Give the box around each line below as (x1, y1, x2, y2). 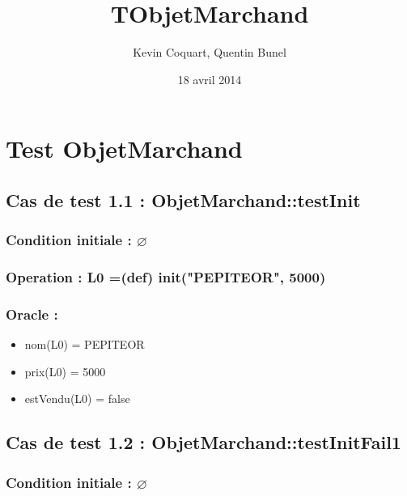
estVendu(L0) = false (24, 390, 130, 407)
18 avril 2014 (177, 70, 242, 87)
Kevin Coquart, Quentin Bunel (133, 44, 286, 61)
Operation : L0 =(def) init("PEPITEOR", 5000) (6, 267, 326, 287)
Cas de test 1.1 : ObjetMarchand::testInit (6, 187, 361, 212)
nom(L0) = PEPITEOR (24, 336, 145, 353)
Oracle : (6, 303, 58, 324)
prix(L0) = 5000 (24, 362, 106, 379)
